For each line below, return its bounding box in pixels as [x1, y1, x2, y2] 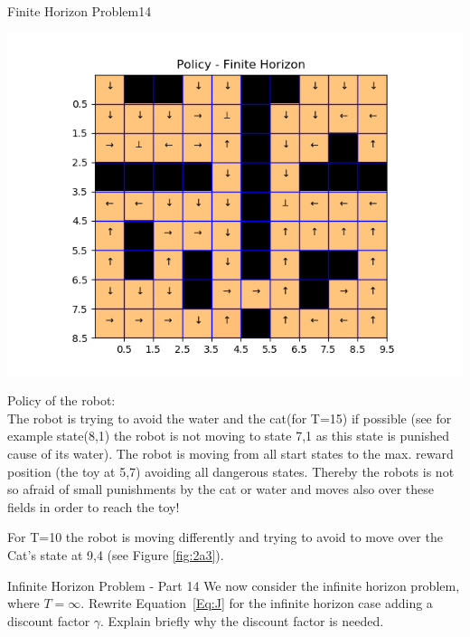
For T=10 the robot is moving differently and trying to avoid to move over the [7, 528, 443, 547]
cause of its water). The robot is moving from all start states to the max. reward [7, 443, 454, 462]
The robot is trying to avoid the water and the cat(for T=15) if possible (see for [7, 408, 452, 427]
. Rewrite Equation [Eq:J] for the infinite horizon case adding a [80, 594, 433, 613]
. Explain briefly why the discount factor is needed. [100, 611, 384, 630]
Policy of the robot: [7, 391, 116, 410]
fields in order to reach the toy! [7, 497, 180, 516]
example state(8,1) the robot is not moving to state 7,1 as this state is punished [7, 426, 450, 445]
